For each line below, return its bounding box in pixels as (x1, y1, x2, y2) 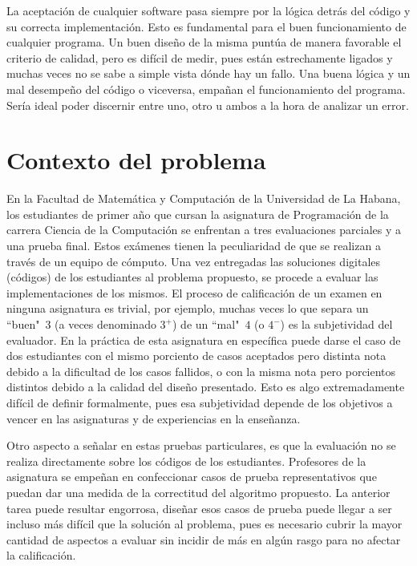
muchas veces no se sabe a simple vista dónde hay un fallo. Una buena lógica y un (6, 65, 411, 82)
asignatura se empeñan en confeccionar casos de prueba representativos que (6, 468, 377, 485)
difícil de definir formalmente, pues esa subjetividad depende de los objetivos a (6, 394, 393, 410)
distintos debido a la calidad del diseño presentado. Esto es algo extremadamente (6, 378, 405, 395)
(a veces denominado (55, 316, 156, 333)
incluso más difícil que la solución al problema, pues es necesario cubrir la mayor (6, 515, 403, 532)
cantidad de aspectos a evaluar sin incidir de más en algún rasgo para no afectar (6, 531, 401, 548)
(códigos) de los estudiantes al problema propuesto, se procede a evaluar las (6, 269, 379, 285)
